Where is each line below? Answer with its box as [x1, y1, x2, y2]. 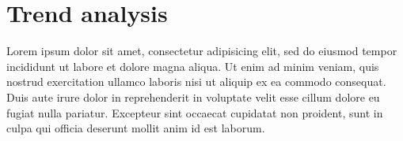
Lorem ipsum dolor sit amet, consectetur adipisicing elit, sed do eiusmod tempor [6, 43, 397, 59]
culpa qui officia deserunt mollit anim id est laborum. [6, 120, 265, 136]
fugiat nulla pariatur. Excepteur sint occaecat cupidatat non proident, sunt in [6, 104, 383, 121]
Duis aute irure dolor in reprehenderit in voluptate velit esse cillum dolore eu [6, 88, 380, 105]
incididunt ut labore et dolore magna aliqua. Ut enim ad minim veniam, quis [6, 58, 379, 74]
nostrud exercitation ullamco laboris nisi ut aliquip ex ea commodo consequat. [6, 73, 386, 90]
